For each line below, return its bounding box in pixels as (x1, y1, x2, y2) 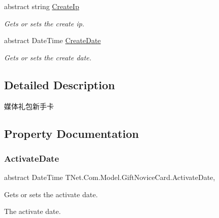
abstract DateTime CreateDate (4, 35, 101, 46)
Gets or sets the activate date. (4, 189, 98, 199)
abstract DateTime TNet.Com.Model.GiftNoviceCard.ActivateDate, (4, 172, 215, 183)
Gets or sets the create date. (4, 52, 91, 62)
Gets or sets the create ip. (4, 18, 84, 28)
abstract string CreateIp (4, 1, 79, 11)
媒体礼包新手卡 (4, 100, 54, 111)
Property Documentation (4, 125, 139, 141)
